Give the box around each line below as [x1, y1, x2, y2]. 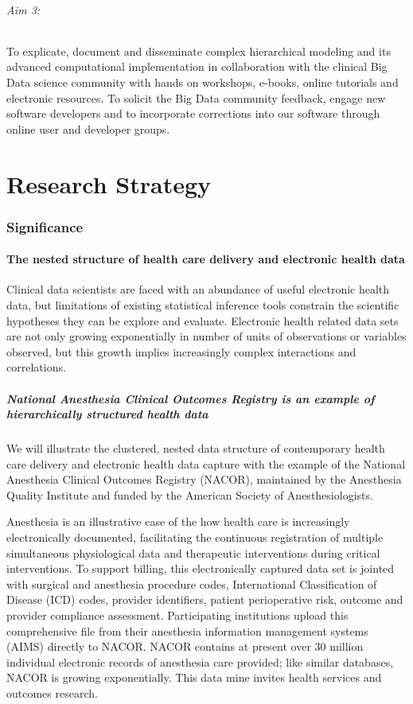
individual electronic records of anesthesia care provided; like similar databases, [6, 653, 394, 670]
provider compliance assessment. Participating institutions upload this [6, 607, 349, 624]
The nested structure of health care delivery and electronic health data [6, 251, 405, 267]
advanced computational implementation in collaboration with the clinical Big [6, 58, 388, 75]
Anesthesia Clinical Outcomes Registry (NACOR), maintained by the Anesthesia [6, 471, 402, 488]
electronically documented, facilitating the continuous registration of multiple [6, 529, 384, 546]
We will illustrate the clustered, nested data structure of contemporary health [6, 440, 385, 457]
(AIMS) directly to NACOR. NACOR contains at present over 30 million [6, 638, 364, 655]
